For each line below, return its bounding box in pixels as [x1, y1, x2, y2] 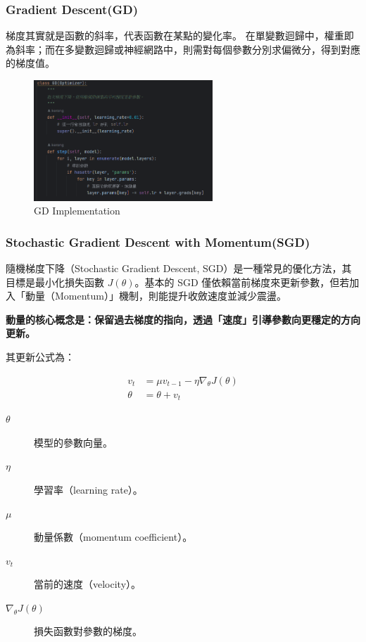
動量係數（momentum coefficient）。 [34, 529, 193, 544]
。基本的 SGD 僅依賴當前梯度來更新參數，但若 [134, 274, 350, 289]
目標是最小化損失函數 [6, 274, 104, 289]
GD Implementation [34, 203, 120, 218]
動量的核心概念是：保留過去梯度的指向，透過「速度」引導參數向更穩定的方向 [6, 312, 360, 326]
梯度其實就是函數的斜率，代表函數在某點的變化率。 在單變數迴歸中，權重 [6, 28, 344, 43]
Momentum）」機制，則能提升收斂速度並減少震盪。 [54, 288, 286, 303]
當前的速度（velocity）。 [34, 577, 141, 591]
